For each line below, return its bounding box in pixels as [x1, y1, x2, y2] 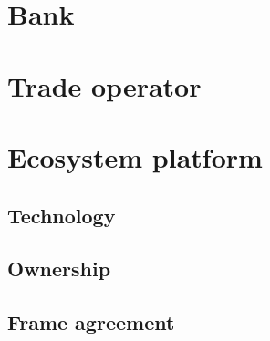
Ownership [7, 254, 111, 283]
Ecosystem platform [7, 138, 263, 175]
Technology [7, 201, 116, 229]
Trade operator [7, 67, 202, 104]
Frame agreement [7, 308, 175, 336]
